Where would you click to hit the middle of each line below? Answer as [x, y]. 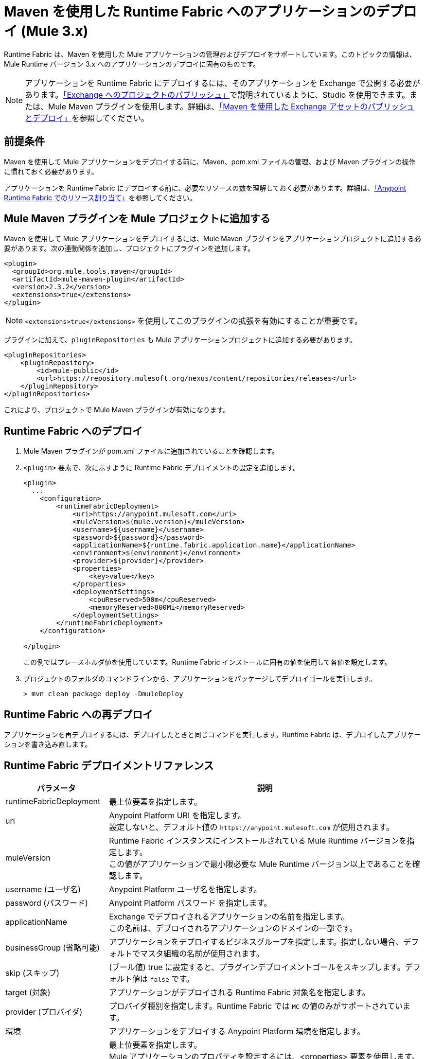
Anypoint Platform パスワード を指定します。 [190, 903]
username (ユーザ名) [43, 889]
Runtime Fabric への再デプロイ [79, 714]
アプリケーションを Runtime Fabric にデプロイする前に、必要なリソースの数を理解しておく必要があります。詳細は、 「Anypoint [205, 188]
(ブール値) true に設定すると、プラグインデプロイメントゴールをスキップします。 [257, 967]
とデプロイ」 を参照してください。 [87, 118]
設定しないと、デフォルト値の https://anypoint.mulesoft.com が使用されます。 [252, 827]
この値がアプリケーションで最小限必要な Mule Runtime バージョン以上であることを [261, 864]
